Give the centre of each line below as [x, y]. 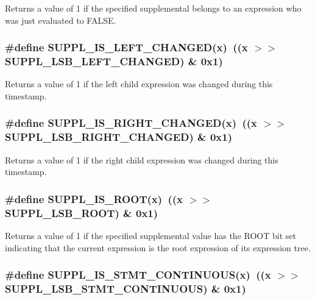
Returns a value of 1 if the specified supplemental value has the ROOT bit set [150, 235]
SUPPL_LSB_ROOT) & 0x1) [82, 212]
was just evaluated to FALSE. [61, 20]
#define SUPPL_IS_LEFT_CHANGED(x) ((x [126, 47]
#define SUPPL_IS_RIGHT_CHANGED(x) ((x [131, 123]
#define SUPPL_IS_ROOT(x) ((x [94, 198]
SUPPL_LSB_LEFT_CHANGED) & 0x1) [114, 61]
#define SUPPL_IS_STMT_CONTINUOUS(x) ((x [138, 275]
